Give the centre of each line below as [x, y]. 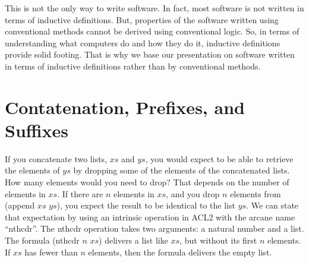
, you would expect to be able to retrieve [219, 158]
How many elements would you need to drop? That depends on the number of [147, 182]
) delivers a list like [133, 240]
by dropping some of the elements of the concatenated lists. [182, 170]
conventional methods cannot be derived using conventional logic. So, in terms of [152, 31]
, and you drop [193, 193]
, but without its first [218, 240]
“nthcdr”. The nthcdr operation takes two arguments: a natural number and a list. [154, 228]
